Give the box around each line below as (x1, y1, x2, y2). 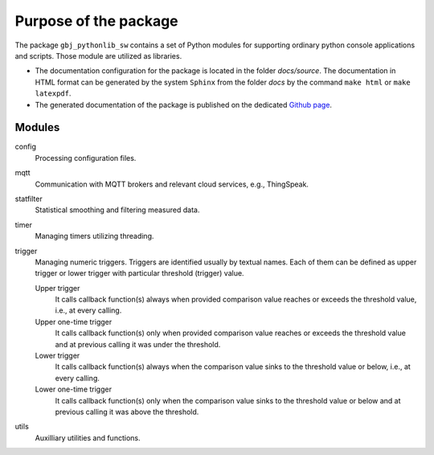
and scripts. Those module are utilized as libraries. (14, 51, 182, 60)
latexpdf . (35, 88, 72, 98)
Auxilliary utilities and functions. (35, 432, 141, 442)
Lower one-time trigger (35, 384, 113, 394)
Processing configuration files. (35, 153, 137, 162)
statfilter (14, 194, 43, 203)
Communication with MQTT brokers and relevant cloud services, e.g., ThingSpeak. (35, 179, 309, 189)
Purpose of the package (14, 12, 178, 30)
